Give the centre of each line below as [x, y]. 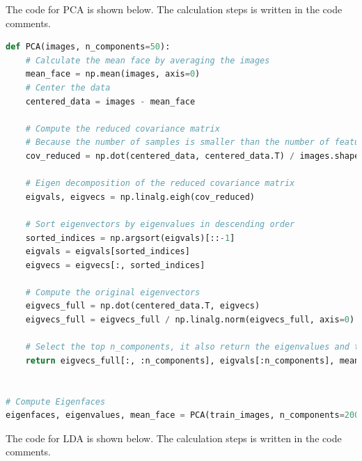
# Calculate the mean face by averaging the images [148, 60]
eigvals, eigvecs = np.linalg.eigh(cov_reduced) [140, 197]
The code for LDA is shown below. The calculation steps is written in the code [174, 438]
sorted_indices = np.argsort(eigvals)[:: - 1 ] [130, 238]
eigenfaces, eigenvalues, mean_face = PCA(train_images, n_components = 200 [183, 415]
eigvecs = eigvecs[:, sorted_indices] [115, 265]
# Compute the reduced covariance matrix [123, 128]
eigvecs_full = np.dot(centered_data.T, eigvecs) [143, 306]
